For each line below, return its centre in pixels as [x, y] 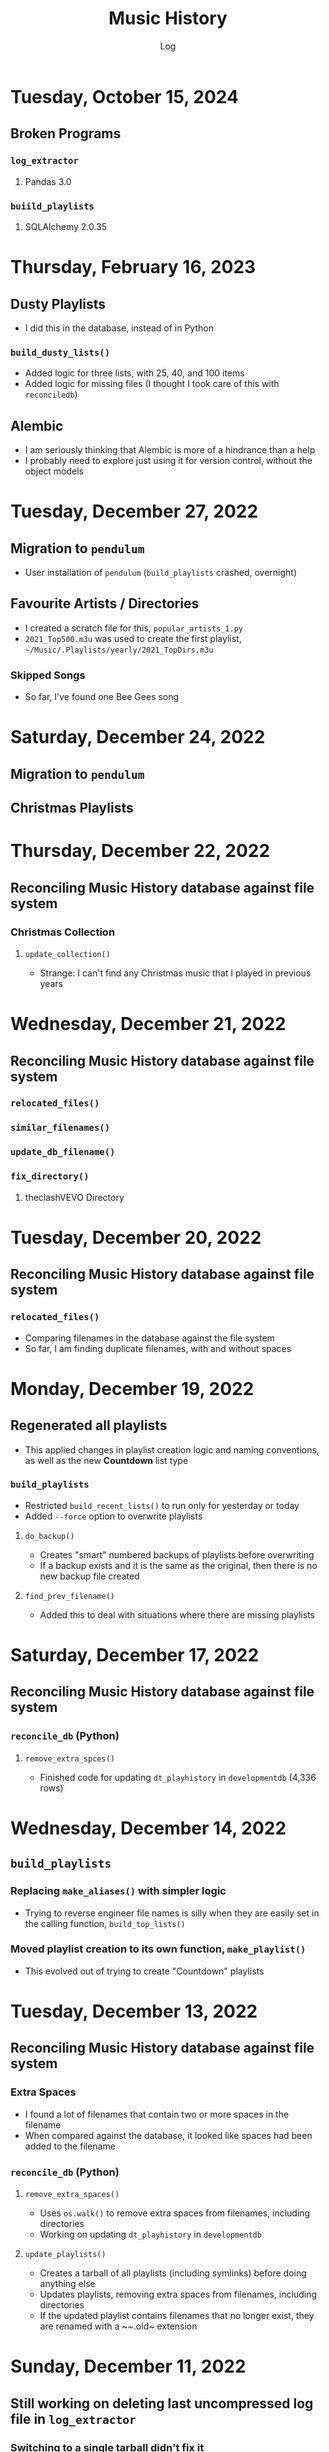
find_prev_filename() [69, 1596]
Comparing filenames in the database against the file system [149, 1338]
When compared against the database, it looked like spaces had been [168, 2135]
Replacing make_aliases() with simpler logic [118, 1891]
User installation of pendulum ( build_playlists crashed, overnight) [161, 573]
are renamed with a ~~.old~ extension [118, 2326]
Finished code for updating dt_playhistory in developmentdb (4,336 [178, 1777]
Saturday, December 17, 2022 [135, 1654]
